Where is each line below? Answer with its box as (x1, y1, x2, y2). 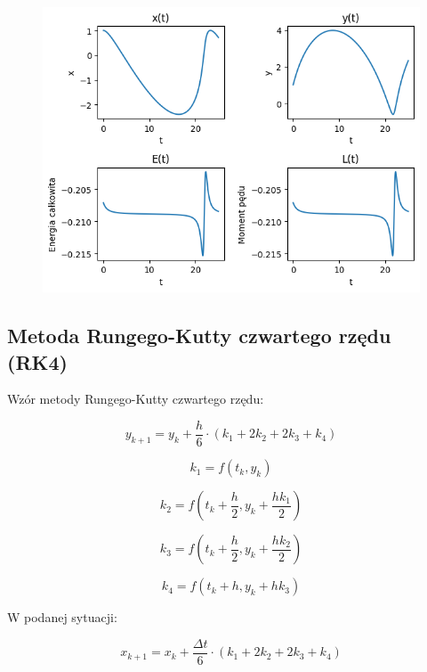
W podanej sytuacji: (7, 608, 117, 627)
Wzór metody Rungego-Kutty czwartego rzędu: (7, 389, 264, 408)
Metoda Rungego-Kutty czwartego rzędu (7, 322, 391, 349)
